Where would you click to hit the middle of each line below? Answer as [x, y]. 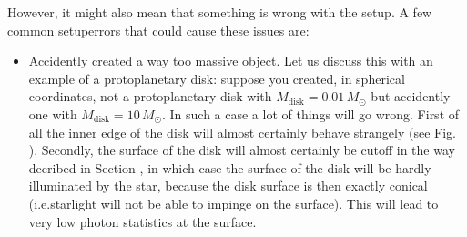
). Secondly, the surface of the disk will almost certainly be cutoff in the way [242, 150]
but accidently [411, 96]
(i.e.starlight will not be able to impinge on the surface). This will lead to [233, 203]
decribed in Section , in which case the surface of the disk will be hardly [230, 167]
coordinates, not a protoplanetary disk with [150, 96]
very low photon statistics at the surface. [142, 221]
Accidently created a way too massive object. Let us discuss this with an [231, 61]
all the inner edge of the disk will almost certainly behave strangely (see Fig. [243, 132]
